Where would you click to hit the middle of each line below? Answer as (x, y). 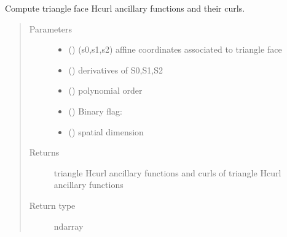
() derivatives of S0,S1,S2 (116, 70)
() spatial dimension (106, 131)
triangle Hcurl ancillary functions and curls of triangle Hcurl (167, 172)
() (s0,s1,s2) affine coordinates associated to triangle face (175, 49)
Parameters (50, 28)
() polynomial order (105, 90)
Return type (52, 205)
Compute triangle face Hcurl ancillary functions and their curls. (125, 8)
